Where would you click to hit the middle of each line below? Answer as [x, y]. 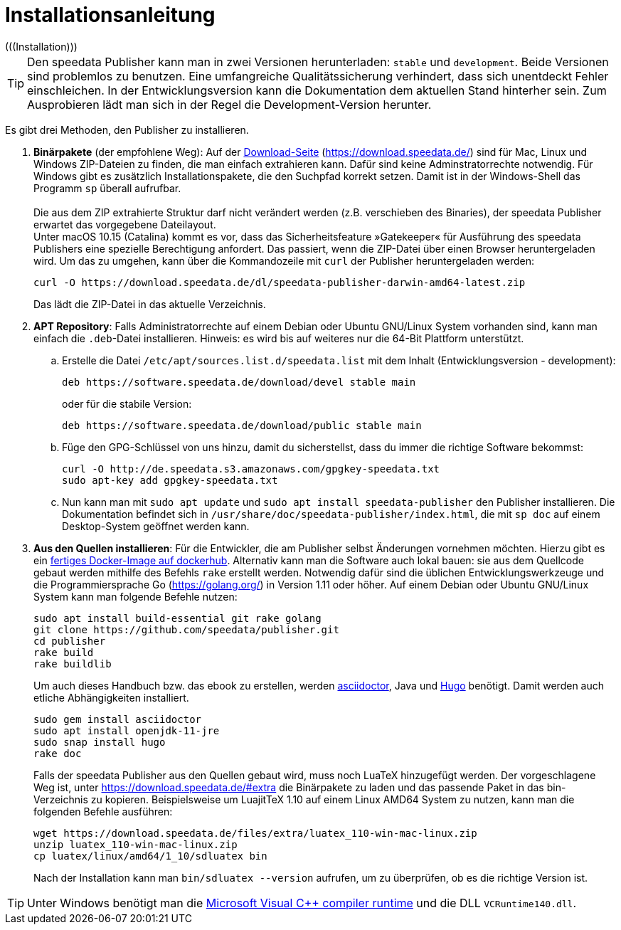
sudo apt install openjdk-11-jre [127, 730]
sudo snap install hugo [100, 742]
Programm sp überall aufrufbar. [107, 188]
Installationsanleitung [110, 15]
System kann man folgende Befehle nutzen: [136, 596]
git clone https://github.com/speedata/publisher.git [186, 629]
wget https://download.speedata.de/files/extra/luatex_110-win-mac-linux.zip [255, 833]
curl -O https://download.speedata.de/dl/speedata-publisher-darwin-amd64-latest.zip [280, 282]
